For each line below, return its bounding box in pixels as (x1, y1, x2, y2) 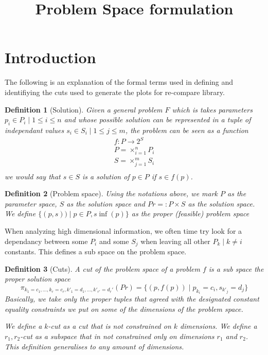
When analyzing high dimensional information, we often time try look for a (5, 225, 242, 236)
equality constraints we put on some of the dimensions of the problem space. (5, 303, 243, 314)
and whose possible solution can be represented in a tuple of (64, 114, 251, 125)
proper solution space (5, 273, 70, 284)
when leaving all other (140, 235, 210, 246)
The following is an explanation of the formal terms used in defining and (5, 77, 234, 87)
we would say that (5, 171, 61, 181)
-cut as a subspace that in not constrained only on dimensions (20, 331, 215, 341)
